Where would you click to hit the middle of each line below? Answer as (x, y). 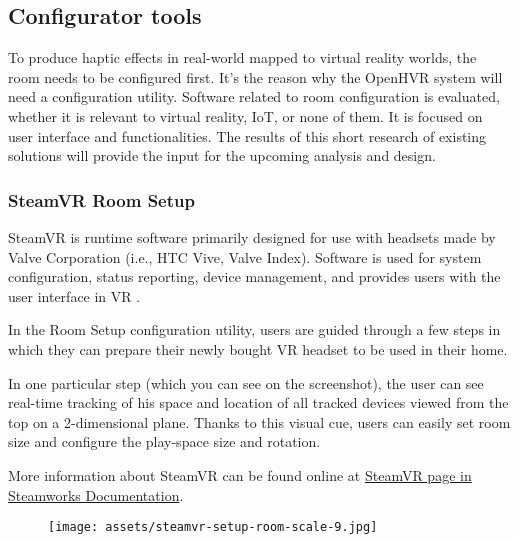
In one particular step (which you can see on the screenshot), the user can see (246, 382)
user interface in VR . (74, 295)
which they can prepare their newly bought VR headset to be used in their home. (258, 348)
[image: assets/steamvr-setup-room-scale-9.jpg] (213, 527)
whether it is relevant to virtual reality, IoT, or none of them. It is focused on (245, 115)
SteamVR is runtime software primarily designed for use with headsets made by (252, 236)
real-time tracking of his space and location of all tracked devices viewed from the (258, 402)
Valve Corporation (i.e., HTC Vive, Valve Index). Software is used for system (245, 256)
